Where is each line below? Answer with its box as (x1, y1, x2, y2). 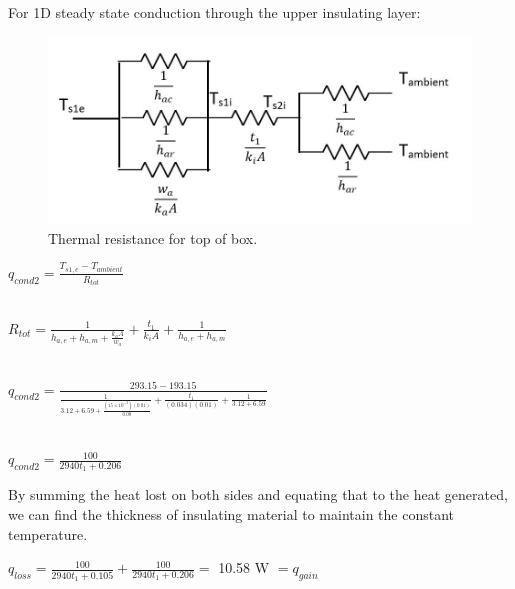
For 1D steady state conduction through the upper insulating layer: (8, 2, 421, 22)
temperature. (8, 523, 88, 544)
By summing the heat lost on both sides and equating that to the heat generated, (8, 484, 508, 505)
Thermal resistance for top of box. (48, 227, 258, 248)
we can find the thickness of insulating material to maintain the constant (8, 504, 455, 524)
